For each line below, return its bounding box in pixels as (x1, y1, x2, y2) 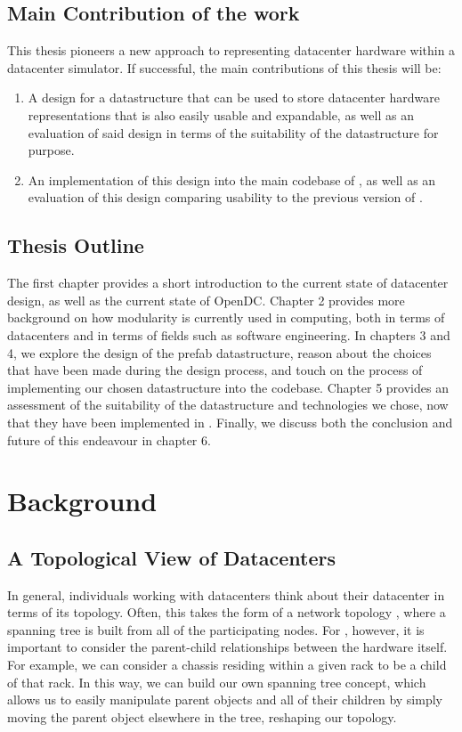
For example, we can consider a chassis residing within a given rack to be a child (7, 655, 447, 674)
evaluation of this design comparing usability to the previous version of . (28, 188, 423, 207)
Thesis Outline (7, 232, 144, 259)
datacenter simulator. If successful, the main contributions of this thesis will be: (7, 58, 442, 77)
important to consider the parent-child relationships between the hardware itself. (7, 638, 448, 656)
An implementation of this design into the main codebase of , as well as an (28, 170, 436, 189)
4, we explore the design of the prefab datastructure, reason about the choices (7, 343, 432, 362)
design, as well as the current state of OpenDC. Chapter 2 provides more (7, 290, 405, 309)
